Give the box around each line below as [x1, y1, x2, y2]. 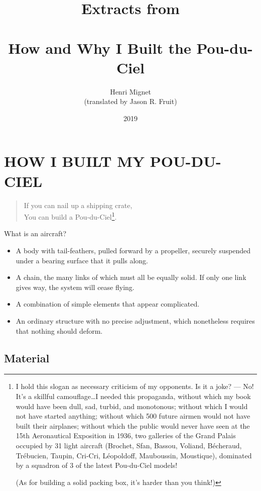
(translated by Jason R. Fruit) [84, 96, 177, 107]
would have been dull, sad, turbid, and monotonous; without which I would [16, 401, 248, 411]
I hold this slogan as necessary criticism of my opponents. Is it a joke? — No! [16, 381, 254, 391]
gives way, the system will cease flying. [16, 281, 135, 292]
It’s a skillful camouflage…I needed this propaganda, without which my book [16, 390, 251, 401]
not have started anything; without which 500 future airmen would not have [16, 411, 250, 421]
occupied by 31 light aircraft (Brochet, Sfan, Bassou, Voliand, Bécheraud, [16, 440, 242, 450]
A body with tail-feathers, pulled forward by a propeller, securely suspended [16, 245, 251, 256]
